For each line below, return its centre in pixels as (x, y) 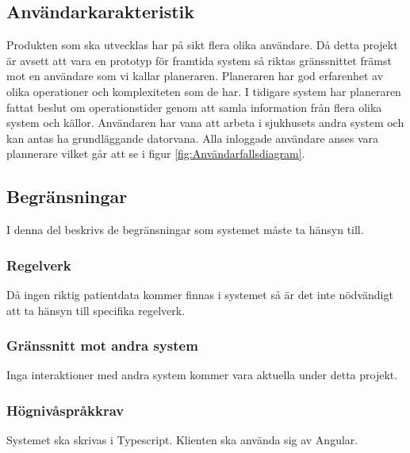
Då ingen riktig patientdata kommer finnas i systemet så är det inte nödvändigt (200, 294)
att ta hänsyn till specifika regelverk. (96, 310)
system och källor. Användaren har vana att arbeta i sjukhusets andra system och (205, 123)
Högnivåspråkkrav (65, 410)
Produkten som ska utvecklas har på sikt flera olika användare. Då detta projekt (202, 45)
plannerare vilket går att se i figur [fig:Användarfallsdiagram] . (156, 154)
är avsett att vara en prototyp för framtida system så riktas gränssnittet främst (199, 60)
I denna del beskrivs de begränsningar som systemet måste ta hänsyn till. (185, 230)
